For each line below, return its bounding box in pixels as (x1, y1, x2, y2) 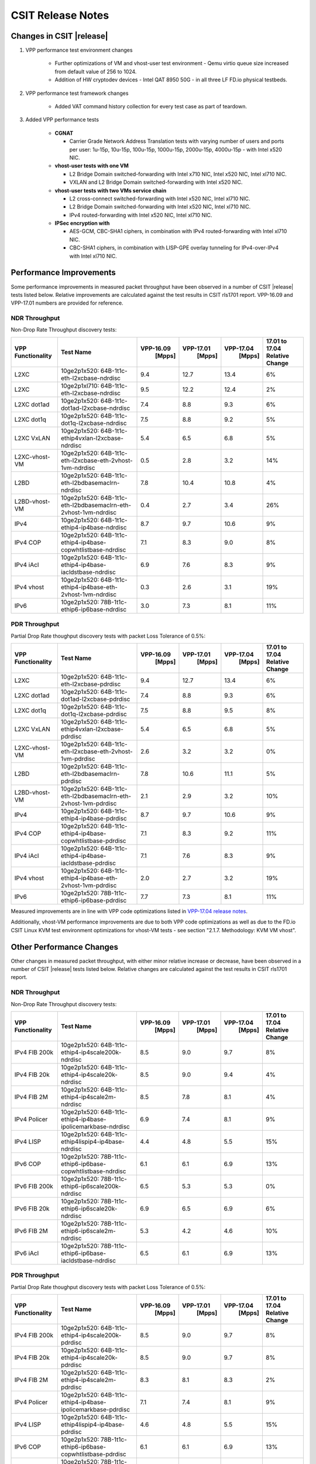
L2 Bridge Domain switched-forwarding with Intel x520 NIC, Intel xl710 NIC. (69, 203, 251, 210)
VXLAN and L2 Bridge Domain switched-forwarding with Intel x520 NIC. (69, 179, 243, 186)
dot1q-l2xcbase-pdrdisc (60, 710, 127, 719)
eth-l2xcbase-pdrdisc (60, 680, 121, 688)
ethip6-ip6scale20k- (60, 1205, 118, 1213)
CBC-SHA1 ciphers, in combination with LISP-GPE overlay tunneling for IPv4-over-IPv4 (69, 244, 279, 251)
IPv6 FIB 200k (14, 1182, 54, 1191)
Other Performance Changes (11, 942, 119, 952)
